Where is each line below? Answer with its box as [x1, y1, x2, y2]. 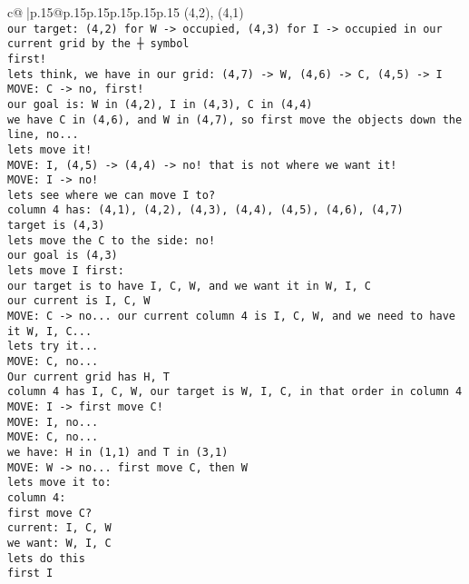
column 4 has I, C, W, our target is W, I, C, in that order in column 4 [7, 385, 463, 399]
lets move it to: [7, 476, 112, 490]
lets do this [7, 551, 85, 565]
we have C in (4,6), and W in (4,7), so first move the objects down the [7, 113, 463, 126]
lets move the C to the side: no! [7, 233, 216, 247]
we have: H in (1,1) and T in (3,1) [7, 445, 229, 459]
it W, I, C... [7, 324, 93, 338]
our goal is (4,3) [7, 249, 118, 262]
